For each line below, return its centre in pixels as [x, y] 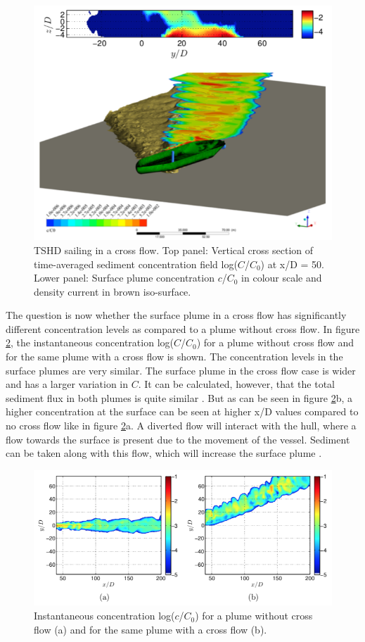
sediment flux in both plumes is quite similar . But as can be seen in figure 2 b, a [179, 397]
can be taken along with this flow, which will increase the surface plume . [164, 453]
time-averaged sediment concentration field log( [136, 264]
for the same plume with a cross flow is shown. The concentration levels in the [174, 357]
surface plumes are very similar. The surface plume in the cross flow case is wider [181, 370]
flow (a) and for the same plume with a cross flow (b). [151, 629]
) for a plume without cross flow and [275, 342]
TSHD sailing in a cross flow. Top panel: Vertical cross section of [174, 250]
